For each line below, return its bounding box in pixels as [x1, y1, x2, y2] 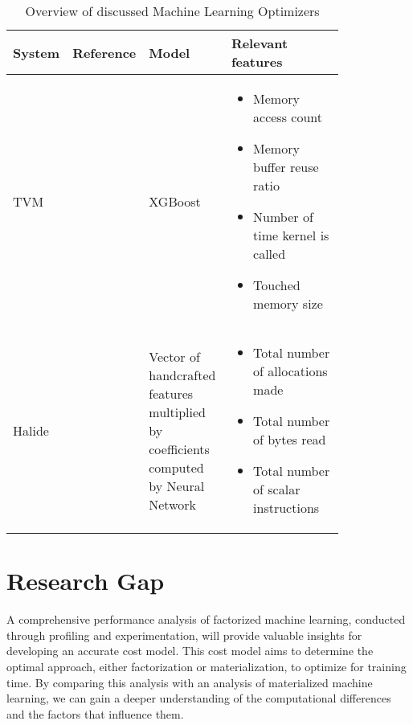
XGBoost [149, 191, 201, 211]
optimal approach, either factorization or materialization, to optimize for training [6, 657, 407, 674]
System [13, 43, 60, 62]
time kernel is [253, 226, 329, 244]
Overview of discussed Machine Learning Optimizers [25, 2, 320, 20]
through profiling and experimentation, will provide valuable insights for [6, 626, 362, 643]
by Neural [149, 476, 205, 495]
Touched [253, 276, 301, 294]
